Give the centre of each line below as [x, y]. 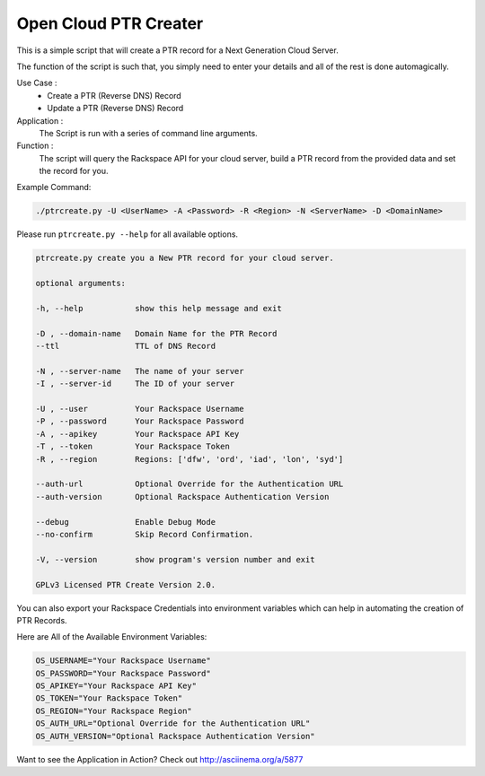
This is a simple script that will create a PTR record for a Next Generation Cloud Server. [177, 50]
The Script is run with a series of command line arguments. [148, 133]
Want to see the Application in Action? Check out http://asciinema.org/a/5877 [160, 759]
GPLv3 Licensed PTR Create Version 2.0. [125, 584]
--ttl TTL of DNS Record [125, 346]
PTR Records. [42, 620]
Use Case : [37, 83]
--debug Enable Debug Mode [125, 522]
